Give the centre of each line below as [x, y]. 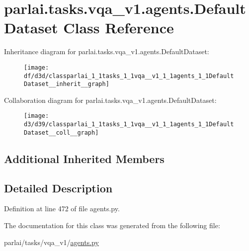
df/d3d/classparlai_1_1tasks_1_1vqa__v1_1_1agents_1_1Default [129, 76]
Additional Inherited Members [84, 158]
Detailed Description [58, 188]
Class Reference [119, 28]
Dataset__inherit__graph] [67, 84]
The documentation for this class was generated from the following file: [112, 225]
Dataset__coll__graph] [61, 132]
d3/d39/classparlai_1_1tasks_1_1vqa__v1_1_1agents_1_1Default [129, 125]
